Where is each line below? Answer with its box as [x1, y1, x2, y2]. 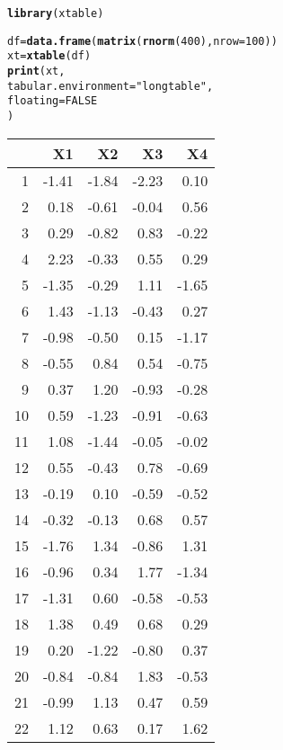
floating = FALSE [7, 94, 98, 108]
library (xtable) [7, 7, 104, 20]
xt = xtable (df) [7, 49, 92, 63]
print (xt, [7, 64, 66, 77]
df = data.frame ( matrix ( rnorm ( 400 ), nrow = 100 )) [7, 34, 278, 48]
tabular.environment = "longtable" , [7, 79, 214, 93]
